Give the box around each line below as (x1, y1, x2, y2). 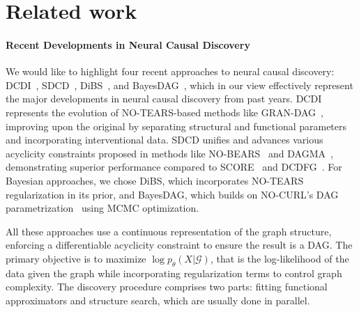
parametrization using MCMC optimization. (6, 201, 199, 215)
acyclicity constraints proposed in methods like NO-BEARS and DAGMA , (6, 146, 333, 160)
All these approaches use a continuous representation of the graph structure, (6, 224, 332, 238)
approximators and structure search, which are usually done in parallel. (6, 292, 310, 307)
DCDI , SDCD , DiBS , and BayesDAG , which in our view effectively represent (6, 77, 353, 92)
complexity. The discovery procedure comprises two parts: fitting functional (6, 279, 328, 294)
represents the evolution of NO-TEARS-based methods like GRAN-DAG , (6, 104, 323, 119)
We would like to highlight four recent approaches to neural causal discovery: (6, 64, 335, 79)
